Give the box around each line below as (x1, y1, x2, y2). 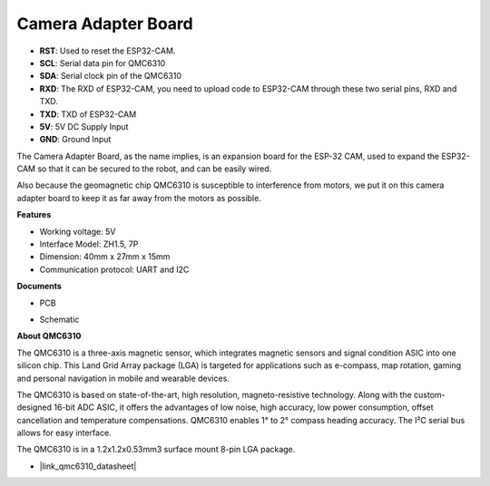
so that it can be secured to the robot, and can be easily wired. (37, 163, 272, 174)
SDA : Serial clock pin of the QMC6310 (39, 71, 181, 82)
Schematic (39, 314, 80, 325)
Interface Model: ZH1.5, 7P (39, 238, 139, 249)
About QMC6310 (16, 331, 82, 342)
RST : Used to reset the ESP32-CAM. (39, 45, 176, 56)
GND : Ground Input (39, 134, 112, 145)
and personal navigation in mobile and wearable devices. (16, 373, 230, 384)
